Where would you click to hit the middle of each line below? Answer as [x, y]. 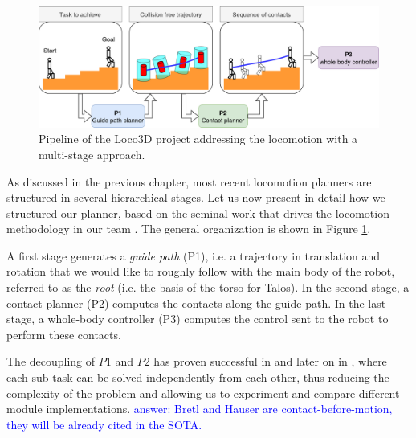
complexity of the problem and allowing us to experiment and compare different [203, 393]
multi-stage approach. [92, 154]
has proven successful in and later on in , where [270, 361]
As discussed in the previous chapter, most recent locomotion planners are [189, 181]
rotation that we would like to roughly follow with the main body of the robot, [201, 271]
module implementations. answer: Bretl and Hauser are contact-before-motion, [200, 409]
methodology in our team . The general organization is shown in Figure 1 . [189, 229]
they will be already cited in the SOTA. [104, 424]
